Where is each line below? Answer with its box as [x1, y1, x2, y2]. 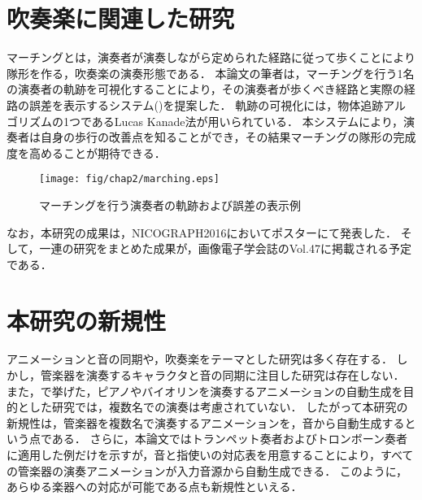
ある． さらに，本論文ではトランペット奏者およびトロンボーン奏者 [51, 430, 408, 447]
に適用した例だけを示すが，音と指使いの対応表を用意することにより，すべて [7, 446, 414, 463]
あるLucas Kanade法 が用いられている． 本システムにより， [91, 112, 404, 129]
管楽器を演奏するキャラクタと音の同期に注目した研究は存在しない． [40, 367, 405, 384]
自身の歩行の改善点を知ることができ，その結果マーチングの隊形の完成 [40, 128, 416, 146]
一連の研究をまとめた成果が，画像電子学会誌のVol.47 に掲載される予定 [39, 240, 411, 257]
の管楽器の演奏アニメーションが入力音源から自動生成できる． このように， [7, 462, 408, 479]
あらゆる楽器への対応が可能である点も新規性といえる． [7, 478, 302, 495]
